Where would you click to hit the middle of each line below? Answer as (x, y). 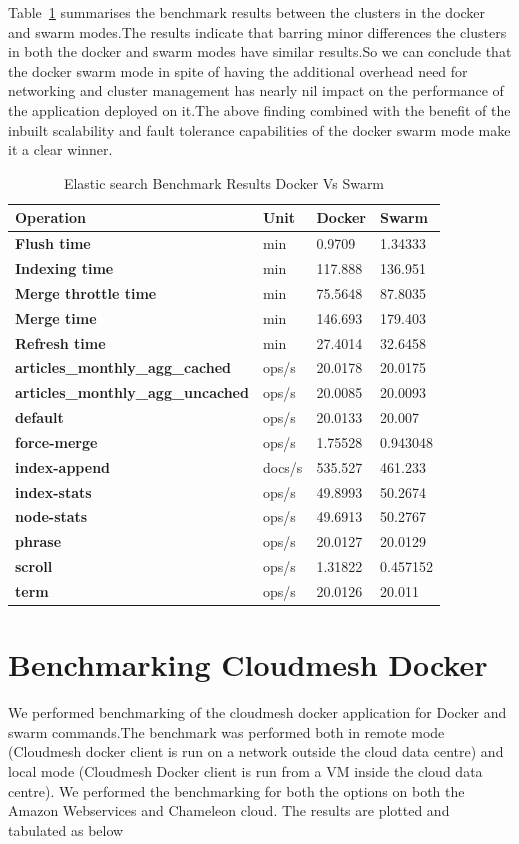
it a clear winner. (60, 149)
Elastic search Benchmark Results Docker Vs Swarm (224, 182)
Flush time (53, 243)
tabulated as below (66, 829)
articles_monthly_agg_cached (123, 367)
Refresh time (60, 342)
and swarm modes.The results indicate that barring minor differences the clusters (257, 31)
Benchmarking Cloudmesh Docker (248, 664)
